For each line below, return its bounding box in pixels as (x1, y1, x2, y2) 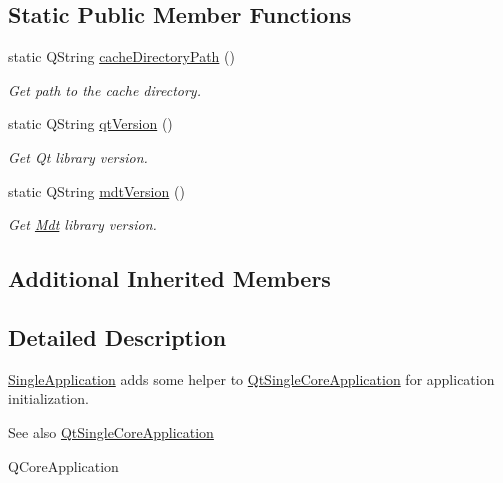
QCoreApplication (8, 455, 119, 476)
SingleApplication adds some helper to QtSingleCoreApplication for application (8, 368, 495, 389)
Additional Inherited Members (8, 263, 331, 294)
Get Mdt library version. (8, 214, 157, 235)
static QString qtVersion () (8, 113, 173, 134)
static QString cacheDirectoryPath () (8, 46, 235, 67)
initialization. (8, 388, 89, 409)
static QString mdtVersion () (8, 180, 185, 201)
